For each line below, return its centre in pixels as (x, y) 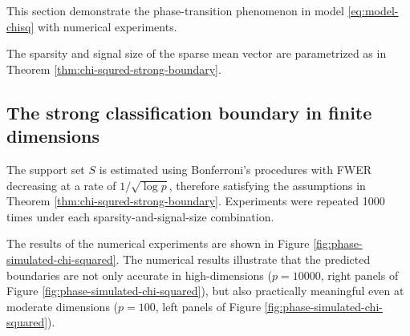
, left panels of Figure (208, 306)
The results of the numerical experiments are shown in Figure (158, 243)
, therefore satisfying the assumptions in (267, 185)
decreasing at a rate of (61, 185)
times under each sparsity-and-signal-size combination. (140, 216)
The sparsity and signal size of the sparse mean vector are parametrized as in (197, 53)
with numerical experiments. (107, 26)
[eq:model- (373, 10)
